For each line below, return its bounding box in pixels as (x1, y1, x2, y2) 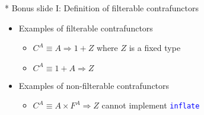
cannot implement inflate (101, 99, 200, 111)
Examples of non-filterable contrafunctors (18, 79, 170, 91)
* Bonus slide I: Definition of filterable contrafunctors (5, 2, 199, 14)
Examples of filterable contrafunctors (18, 21, 153, 34)
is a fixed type (129, 41, 181, 54)
